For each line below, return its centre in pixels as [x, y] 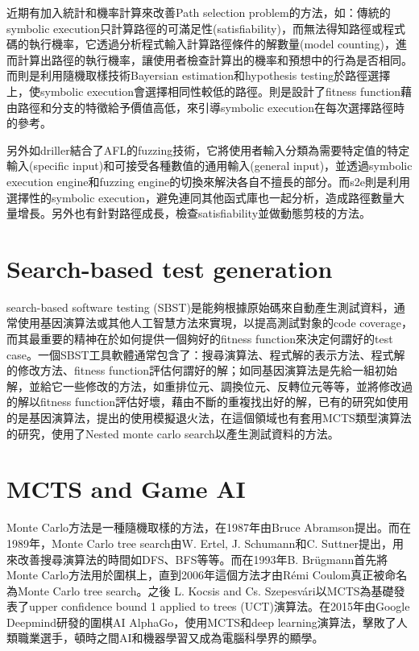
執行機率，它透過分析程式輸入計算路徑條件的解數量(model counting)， [212, 44]
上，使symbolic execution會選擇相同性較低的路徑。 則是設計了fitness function [204, 91]
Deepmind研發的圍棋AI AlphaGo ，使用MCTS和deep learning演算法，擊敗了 [201, 622]
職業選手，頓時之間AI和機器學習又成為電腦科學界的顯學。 [170, 638]
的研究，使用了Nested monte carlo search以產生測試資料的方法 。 [173, 433]
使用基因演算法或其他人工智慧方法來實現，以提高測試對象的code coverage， [215, 323]
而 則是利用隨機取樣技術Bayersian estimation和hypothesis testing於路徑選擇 [199, 75]
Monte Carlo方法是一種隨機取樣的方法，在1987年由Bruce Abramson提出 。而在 [209, 527]
